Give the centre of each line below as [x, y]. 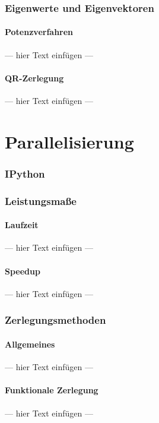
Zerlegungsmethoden [55, 320]
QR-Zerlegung [34, 78]
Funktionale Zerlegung [52, 390]
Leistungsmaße [41, 201]
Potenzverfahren [39, 32]
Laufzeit [22, 225]
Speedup [23, 271]
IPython [25, 173]
